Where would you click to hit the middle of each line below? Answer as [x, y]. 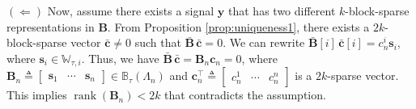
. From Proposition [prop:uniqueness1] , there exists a [238, 26]
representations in [51, 26]
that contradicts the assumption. [245, 95]
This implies [37, 95]
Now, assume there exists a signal [131, 10]
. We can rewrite [264, 42]
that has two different [282, 10]
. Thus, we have [120, 58]
